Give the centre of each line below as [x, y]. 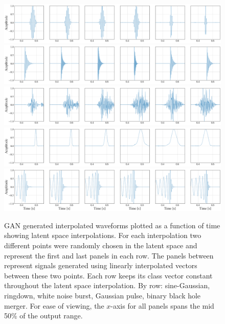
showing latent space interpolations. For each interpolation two [103, 235]
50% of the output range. [43, 316]
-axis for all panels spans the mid [162, 305]
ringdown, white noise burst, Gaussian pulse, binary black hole [103, 295]
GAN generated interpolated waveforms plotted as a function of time [112, 225]
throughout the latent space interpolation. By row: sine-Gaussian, [107, 285]
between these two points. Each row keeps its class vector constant [108, 275]
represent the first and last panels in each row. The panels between [109, 255]
